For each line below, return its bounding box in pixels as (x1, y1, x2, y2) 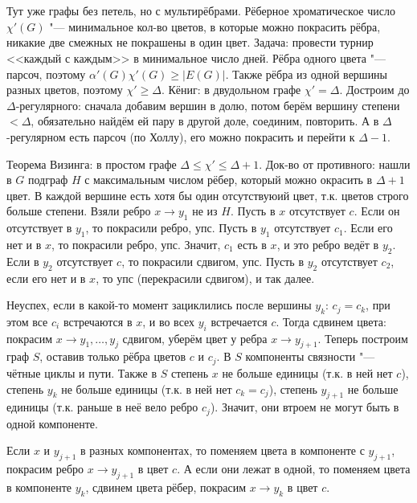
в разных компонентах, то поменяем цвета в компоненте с (80, 442, 365, 459)
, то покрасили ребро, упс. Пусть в (85, 219, 257, 236)
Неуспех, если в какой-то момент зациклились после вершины (6, 296, 312, 313)
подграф (27, 171, 68, 188)
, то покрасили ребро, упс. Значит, (51, 235, 221, 252)
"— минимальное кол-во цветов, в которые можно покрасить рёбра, (49, 18, 381, 35)
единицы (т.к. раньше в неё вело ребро (6, 399, 198, 415)
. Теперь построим (317, 329, 408, 346)
